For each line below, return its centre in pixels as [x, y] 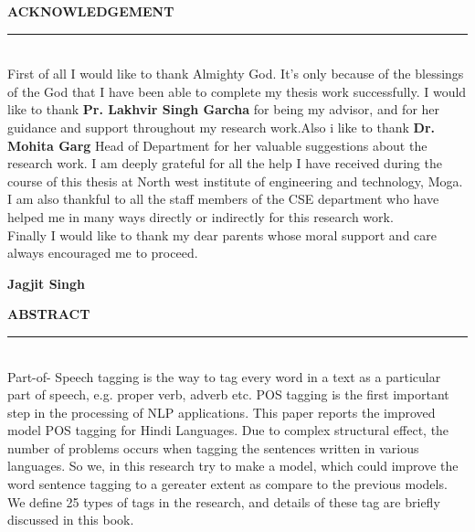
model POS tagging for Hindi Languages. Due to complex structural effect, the [228, 430]
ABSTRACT [49, 314]
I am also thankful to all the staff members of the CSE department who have [223, 199]
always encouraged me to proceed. [103, 253]
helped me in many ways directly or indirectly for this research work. [201, 216]
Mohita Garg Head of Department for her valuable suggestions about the [217, 145]
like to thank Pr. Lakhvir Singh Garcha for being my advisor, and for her [224, 109]
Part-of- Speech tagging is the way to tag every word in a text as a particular [224, 376]
